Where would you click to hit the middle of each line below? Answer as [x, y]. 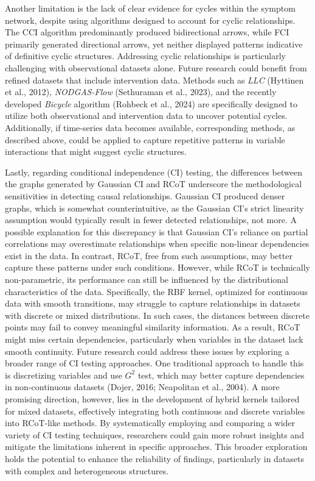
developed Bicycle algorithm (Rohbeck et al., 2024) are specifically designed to [151, 103]
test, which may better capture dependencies [221, 375]
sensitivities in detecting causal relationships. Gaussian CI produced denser [145, 195]
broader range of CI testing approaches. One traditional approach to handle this [154, 363]
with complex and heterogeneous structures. [87, 470]
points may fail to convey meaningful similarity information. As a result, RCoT [153, 327]
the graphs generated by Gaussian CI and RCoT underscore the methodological [154, 184]
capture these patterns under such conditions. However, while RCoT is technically [157, 267]
